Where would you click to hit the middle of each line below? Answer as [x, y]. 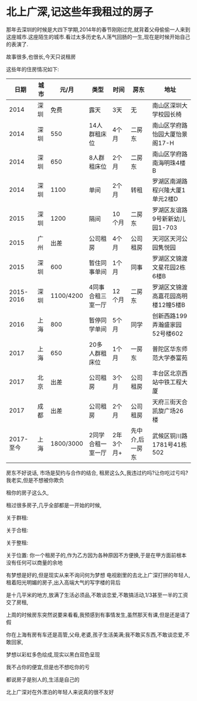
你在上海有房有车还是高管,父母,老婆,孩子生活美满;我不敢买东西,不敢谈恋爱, [95, 634]
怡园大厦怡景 [170, 134]
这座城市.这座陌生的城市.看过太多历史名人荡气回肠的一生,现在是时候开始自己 [98, 36]
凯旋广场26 [168, 411]
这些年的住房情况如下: [33, 69]
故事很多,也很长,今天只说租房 [41, 57]
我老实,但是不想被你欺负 [35, 480]
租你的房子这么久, [28, 493]
